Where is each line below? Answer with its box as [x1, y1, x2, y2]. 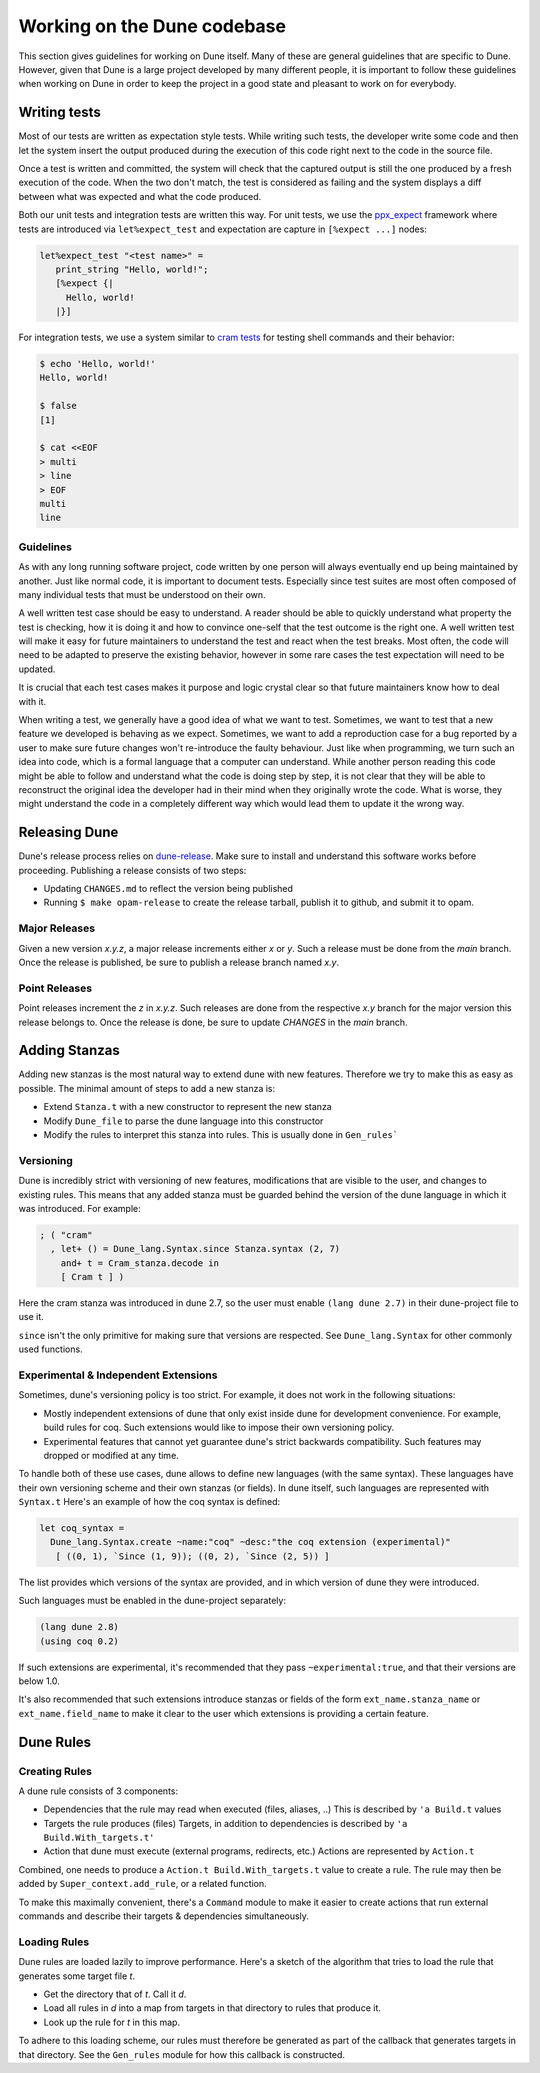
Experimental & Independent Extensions [18, 1368, 218, 1382]
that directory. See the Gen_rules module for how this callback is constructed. [18, 2048, 345, 2060]
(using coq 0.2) [39, 1635, 120, 1647]
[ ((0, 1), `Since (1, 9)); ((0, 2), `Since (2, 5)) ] [55, 1550, 330, 1562]
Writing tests [18, 104, 102, 121]
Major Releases [18, 921, 95, 935]
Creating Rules [18, 1764, 92, 1778]
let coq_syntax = [39, 1523, 125, 1534]
